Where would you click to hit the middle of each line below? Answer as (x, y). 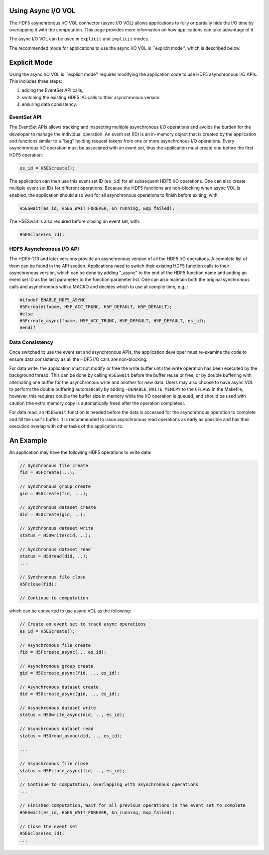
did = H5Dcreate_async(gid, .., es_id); (69, 694)
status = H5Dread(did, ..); (54, 556)
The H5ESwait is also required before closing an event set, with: (75, 221)
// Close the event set (49, 826)
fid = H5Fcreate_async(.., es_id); (63, 652)
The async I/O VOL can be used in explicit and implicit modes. (79, 39)
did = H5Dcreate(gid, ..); (53, 514)
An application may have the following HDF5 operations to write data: (80, 452)
